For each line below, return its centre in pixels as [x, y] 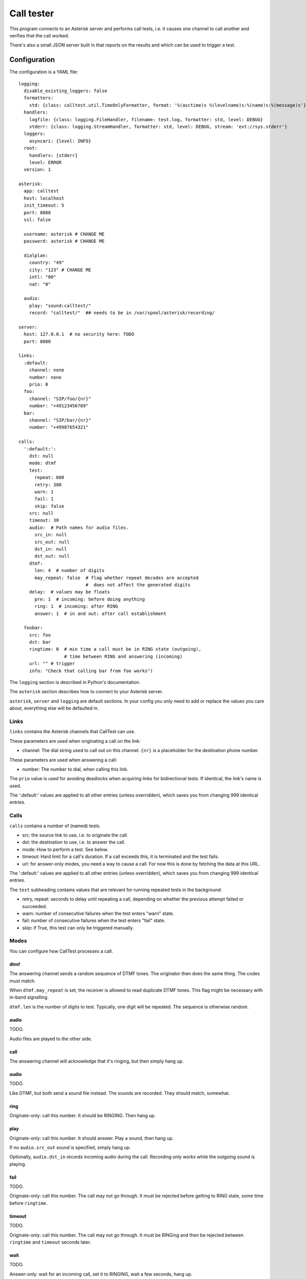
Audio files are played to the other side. [51, 1039]
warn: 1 [44, 492]
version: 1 [37, 170]
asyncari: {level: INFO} [60, 141]
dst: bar [40, 642]
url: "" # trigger [52, 664]
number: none [45, 377]
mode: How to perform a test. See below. [65, 849]
